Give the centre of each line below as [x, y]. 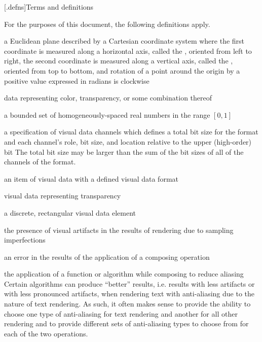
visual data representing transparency [63, 196]
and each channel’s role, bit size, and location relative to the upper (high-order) [128, 141]
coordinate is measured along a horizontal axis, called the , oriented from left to [128, 50]
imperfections [25, 240]
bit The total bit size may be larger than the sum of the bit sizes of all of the [124, 151]
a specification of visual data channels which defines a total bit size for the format [131, 132]
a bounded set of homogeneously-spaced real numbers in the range [107, 114]
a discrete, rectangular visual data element [70, 212]
